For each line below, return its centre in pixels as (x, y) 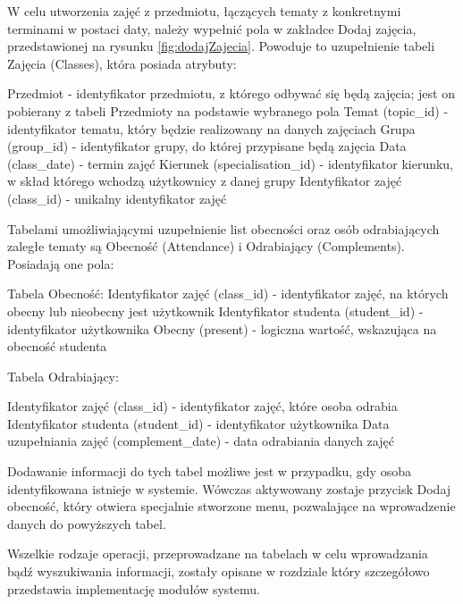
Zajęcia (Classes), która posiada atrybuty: (122, 63)
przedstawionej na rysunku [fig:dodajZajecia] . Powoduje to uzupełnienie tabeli (221, 46)
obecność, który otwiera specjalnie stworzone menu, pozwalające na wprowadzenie (231, 506)
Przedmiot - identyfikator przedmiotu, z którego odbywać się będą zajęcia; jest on (231, 93)
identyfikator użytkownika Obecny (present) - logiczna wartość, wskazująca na (222, 328)
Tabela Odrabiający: (63, 376)
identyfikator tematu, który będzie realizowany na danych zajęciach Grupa (211, 128)
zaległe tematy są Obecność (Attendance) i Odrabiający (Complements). (206, 246)
